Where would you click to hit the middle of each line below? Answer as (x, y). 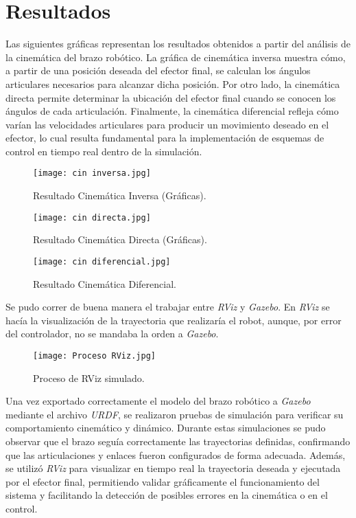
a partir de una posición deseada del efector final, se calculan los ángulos (158, 70)
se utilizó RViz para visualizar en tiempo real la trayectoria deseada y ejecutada (173, 468)
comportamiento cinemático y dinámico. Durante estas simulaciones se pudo (166, 428)
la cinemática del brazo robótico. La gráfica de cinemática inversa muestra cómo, (176, 57)
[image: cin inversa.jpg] (92, 173)
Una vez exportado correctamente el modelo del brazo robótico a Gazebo (158, 401)
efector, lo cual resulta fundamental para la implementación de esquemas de (165, 138)
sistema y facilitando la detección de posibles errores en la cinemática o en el (167, 495)
